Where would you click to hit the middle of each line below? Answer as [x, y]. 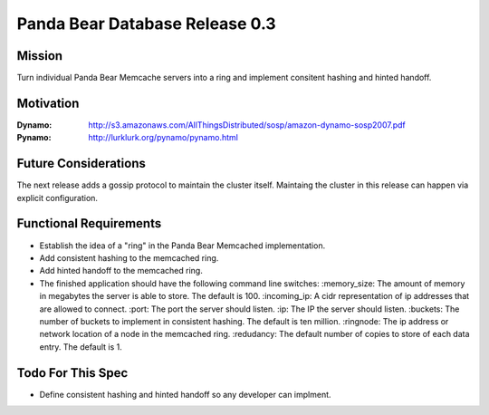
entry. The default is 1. [81, 347]
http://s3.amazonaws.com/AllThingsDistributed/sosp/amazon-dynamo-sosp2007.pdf [247, 125]
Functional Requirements [89, 223]
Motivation [48, 103]
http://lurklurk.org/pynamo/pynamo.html [163, 138]
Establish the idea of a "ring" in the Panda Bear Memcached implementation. [182, 246]
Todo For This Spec [72, 373]
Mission [40, 56]
